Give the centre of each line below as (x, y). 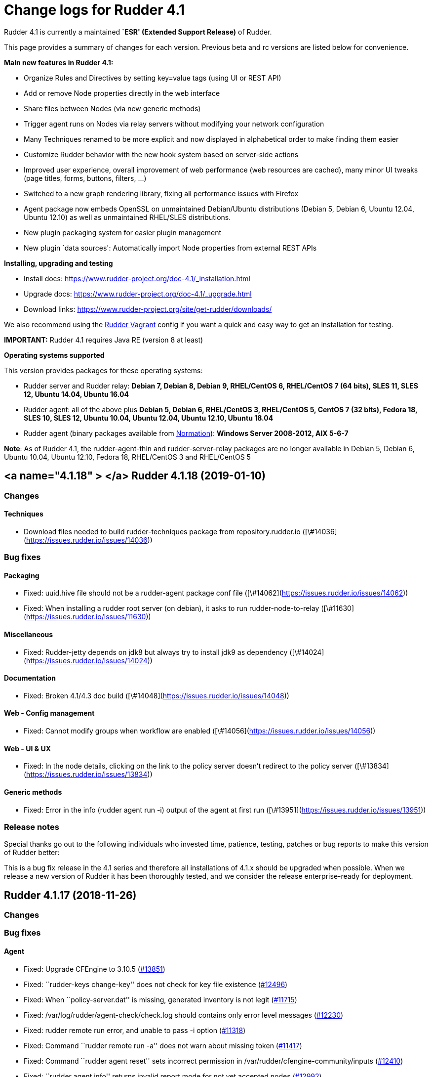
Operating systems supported (54, 355)
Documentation (30, 678)
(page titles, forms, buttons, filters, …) (85, 178)
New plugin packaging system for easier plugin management (123, 232)
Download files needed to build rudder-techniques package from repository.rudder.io (162, 531)
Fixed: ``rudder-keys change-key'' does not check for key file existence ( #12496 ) (156, 984)
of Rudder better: (32, 853)
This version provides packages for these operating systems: (103, 370)
